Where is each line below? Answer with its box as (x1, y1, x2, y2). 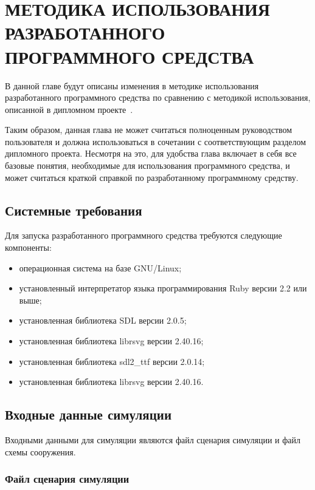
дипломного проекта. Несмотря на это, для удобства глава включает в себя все (5, 147, 297, 160)
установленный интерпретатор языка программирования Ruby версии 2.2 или (19, 282, 307, 294)
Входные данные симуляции (5, 405, 172, 424)
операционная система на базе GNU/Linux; (19, 261, 182, 274)
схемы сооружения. (5, 445, 76, 458)
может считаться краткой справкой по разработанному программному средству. (5, 171, 299, 183)
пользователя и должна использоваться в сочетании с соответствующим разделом (5, 135, 306, 148)
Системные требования (5, 200, 142, 219)
